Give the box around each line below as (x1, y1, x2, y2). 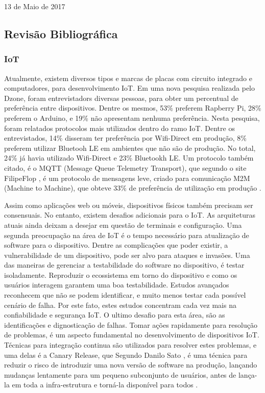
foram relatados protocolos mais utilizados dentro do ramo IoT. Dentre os (4, 122, 235, 133)
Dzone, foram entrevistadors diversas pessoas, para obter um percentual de (4, 92, 238, 103)
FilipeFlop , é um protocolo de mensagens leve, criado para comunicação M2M (4, 172, 250, 183)
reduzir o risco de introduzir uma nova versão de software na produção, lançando (4, 359, 257, 370)
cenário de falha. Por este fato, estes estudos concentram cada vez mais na (4, 299, 236, 310)
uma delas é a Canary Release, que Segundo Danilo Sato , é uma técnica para (4, 349, 248, 360)
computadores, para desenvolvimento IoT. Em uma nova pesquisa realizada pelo (4, 83, 255, 93)
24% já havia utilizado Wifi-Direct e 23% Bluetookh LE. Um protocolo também (4, 152, 254, 163)
